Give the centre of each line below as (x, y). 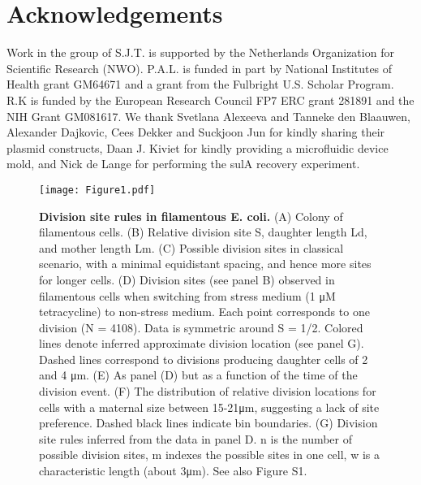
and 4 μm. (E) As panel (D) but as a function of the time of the (198, 375)
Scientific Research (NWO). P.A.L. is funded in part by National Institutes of (200, 68)
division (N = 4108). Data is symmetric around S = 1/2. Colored (201, 327)
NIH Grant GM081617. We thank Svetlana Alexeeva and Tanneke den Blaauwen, (208, 116)
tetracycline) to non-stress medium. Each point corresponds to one (204, 312)
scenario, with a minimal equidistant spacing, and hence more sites (205, 264)
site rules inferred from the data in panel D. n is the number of (196, 438)
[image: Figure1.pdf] (97, 190)
